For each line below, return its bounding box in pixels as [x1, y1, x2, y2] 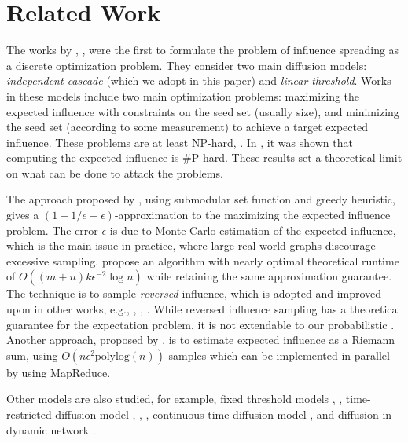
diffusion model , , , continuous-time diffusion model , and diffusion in [55, 406, 392, 422]
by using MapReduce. [6, 364, 111, 380]
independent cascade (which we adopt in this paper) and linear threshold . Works [6, 72, 391, 89]
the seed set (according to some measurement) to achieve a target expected [6, 119, 368, 135]
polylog [94, 350, 130, 362]
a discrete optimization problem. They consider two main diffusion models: [6, 57, 367, 73]
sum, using [6, 346, 58, 363]
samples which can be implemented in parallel [168, 346, 390, 363]
